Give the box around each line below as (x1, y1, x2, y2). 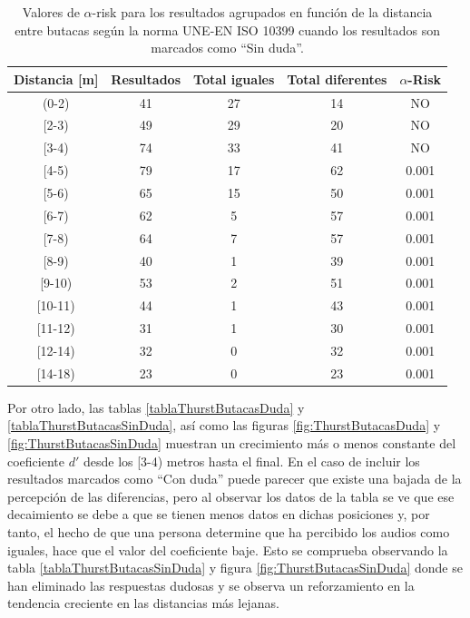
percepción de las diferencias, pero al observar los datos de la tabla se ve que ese (7, 486, 455, 505)
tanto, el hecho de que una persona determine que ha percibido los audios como (7, 523, 450, 541)
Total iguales (193, 69, 275, 88)
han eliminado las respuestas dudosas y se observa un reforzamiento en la (7, 575, 415, 594)
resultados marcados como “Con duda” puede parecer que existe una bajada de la (7, 469, 462, 488)
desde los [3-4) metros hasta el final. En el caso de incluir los (83, 451, 420, 470)
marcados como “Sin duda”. (151, 38, 304, 57)
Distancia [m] (14, 69, 99, 88)
